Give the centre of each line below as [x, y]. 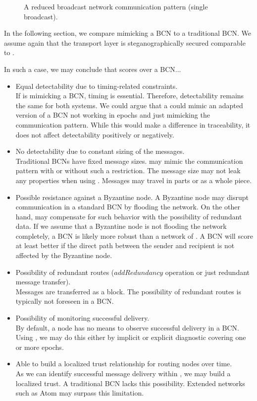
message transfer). [43, 282]
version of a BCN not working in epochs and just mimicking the [113, 115]
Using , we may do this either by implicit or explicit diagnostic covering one [131, 337]
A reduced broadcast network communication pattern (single [116, 6]
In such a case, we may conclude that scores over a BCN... [93, 69]
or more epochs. [40, 347]
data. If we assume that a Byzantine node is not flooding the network [121, 226]
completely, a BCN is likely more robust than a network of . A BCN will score [134, 235]
